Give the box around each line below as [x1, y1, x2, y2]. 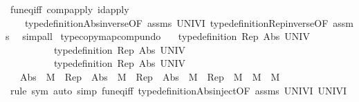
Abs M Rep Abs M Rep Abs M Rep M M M [19, 69, 280, 83]
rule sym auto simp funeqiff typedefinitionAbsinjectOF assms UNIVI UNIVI [10, 83, 347, 97]
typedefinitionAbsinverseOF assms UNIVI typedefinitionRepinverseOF [24, 15, 329, 30]
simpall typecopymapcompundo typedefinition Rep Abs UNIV [22, 29, 310, 43]
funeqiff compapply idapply [10, 2, 129, 16]
